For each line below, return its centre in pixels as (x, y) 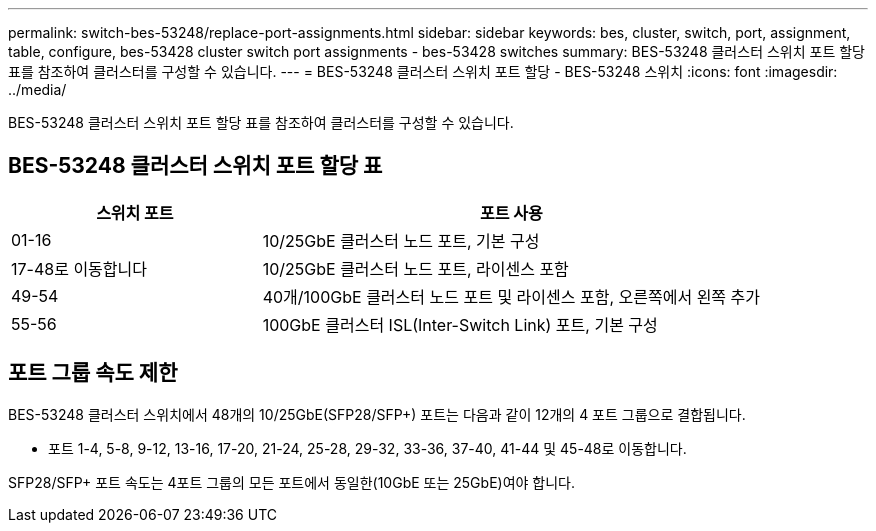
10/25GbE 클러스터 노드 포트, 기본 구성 (401, 240)
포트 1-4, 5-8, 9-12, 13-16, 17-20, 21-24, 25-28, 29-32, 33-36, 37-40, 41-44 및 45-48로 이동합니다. (367, 448)
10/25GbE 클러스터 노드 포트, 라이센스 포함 (415, 268)
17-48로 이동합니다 (79, 268)
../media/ (37, 89)
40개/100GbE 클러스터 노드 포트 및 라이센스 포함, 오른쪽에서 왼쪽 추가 (511, 296)
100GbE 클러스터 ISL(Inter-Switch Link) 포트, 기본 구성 (460, 324)
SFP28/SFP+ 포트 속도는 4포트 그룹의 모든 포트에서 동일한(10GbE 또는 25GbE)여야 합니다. (292, 482)
